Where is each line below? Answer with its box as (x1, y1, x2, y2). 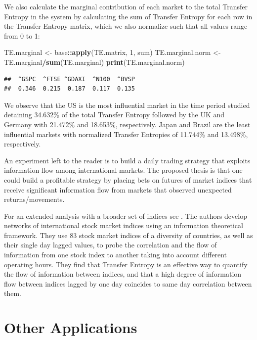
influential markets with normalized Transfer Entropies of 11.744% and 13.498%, (4, 129, 248, 139)
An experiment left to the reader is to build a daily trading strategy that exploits (4, 155, 251, 165)
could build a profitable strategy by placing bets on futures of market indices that (4, 174, 252, 185)
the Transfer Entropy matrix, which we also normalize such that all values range (4, 21, 248, 31)
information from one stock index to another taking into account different (4, 249, 227, 260)
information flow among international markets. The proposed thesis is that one (4, 165, 243, 175)
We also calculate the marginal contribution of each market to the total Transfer (4, 1, 248, 11)
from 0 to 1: (4, 30, 40, 41)
